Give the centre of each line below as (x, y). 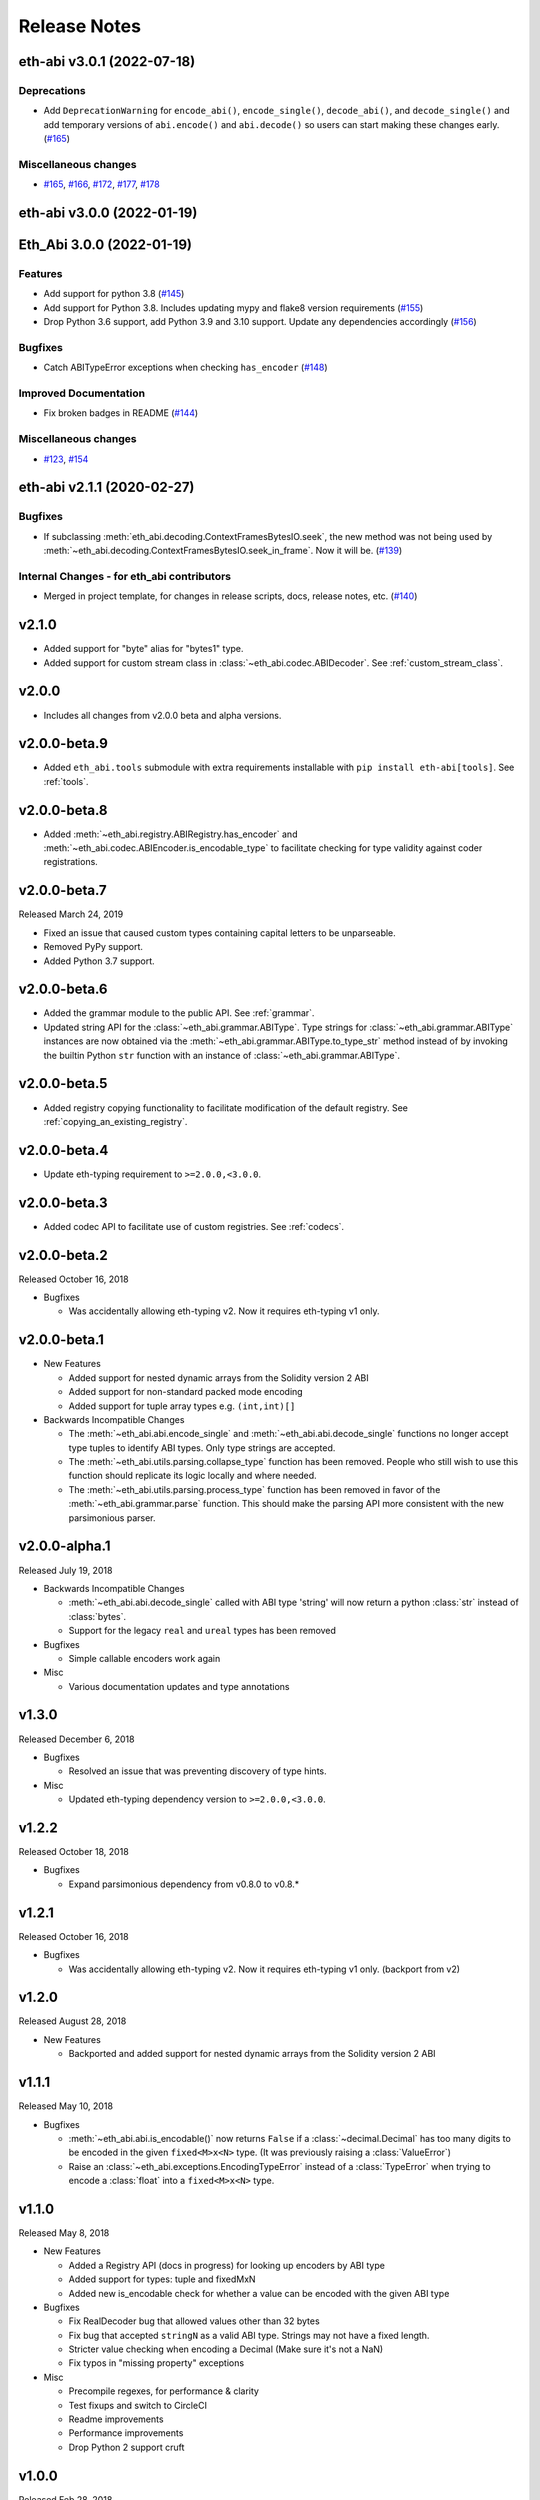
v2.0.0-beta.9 (63, 743)
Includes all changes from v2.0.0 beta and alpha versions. (162, 715)
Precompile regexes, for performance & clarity (164, 2391)
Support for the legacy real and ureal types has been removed (202, 1631)
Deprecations (52, 90)
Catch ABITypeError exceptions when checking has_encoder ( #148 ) (186, 367)
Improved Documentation (82, 393)
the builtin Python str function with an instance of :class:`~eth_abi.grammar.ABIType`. (221, 1055)
